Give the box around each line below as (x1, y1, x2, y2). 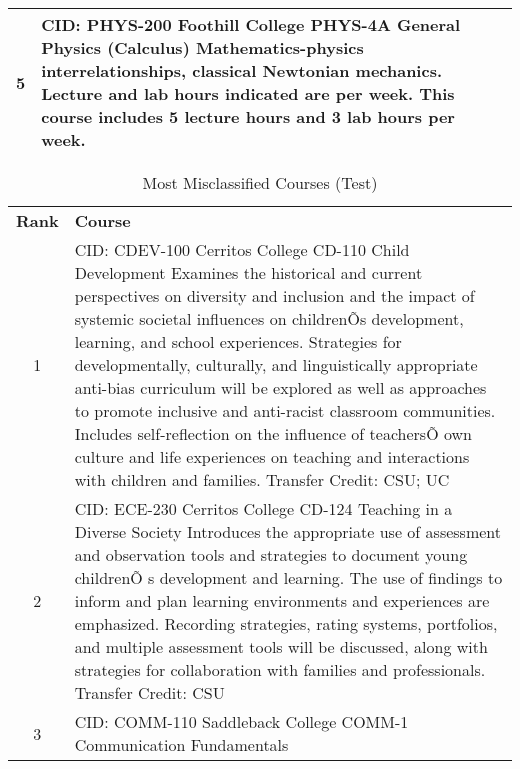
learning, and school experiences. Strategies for (74, 330, 402, 353)
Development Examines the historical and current (74, 261, 423, 284)
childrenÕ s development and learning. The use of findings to (74, 566, 503, 589)
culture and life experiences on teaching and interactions (74, 445, 470, 468)
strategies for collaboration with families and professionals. (74, 658, 486, 681)
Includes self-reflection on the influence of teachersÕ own (74, 422, 472, 445)
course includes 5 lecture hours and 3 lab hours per (41, 105, 455, 128)
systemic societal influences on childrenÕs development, (74, 307, 464, 330)
